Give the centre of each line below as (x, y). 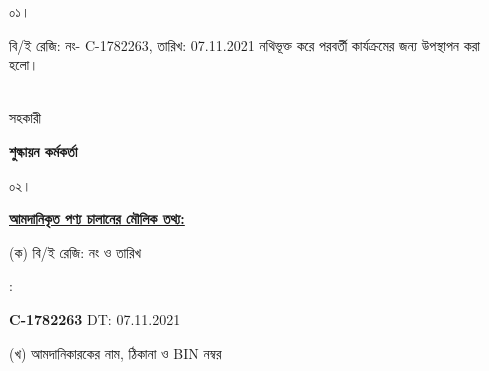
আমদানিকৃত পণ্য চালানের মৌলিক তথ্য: (97, 218)
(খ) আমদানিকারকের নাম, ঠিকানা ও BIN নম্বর (115, 352)
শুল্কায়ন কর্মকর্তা (43, 150)
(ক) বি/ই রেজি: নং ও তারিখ (75, 251)
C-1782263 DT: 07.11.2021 (95, 318)
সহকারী (25, 117)
